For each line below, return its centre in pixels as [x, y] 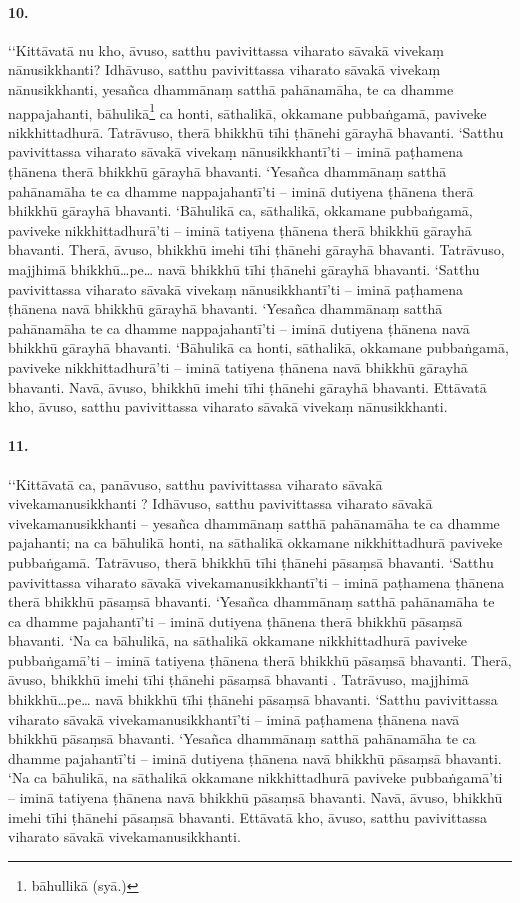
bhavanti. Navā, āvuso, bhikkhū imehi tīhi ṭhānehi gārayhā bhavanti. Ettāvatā [247, 386]
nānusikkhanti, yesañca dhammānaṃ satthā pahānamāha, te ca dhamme [231, 88]
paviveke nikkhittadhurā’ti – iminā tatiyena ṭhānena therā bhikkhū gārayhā [240, 229]
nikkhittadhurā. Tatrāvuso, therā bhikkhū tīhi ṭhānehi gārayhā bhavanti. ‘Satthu [256, 131]
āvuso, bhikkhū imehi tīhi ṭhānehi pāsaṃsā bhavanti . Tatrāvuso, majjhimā [238, 679]
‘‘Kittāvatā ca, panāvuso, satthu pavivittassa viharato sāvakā [195, 483]
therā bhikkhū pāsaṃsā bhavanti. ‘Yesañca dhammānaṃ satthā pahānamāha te [251, 601]
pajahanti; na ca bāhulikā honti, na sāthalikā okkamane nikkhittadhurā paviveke [255, 542]
